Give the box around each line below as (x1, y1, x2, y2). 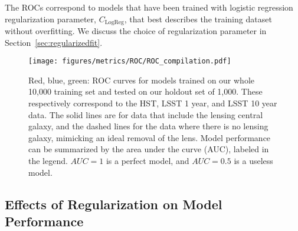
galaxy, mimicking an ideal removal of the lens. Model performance (28, 131, 271, 143)
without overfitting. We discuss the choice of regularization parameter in (5, 25, 267, 37)
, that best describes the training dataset (124, 12, 272, 25)
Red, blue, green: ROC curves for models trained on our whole (28, 73, 255, 86)
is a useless (234, 155, 273, 167)
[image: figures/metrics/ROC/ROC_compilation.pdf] (28, 57, 231, 66)
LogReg (104, 19, 125, 26)
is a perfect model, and (106, 155, 189, 167)
